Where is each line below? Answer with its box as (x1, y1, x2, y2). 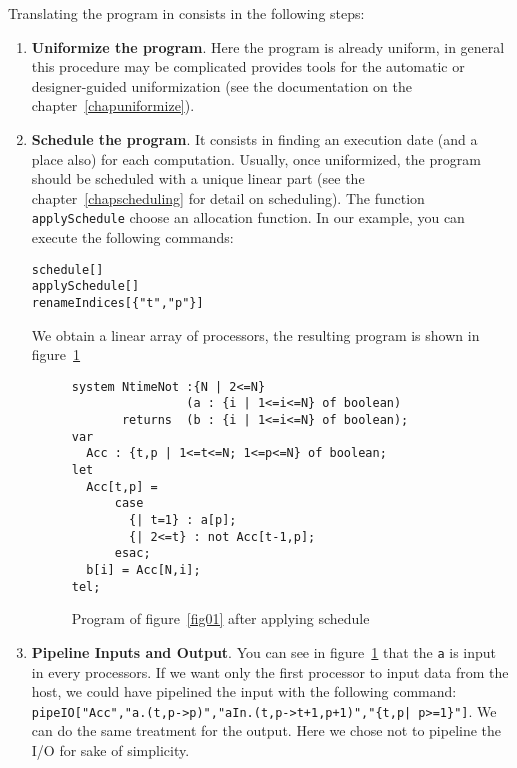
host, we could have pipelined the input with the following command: (31, 681, 457, 702)
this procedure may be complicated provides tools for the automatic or (31, 56, 465, 77)
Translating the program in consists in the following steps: (8, 3, 365, 23)
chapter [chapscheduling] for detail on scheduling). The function (31, 187, 425, 208)
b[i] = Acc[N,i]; (86, 562, 201, 577)
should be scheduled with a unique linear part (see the (31, 168, 365, 189)
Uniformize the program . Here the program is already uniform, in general (31, 36, 505, 57)
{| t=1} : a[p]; (129, 513, 237, 527)
